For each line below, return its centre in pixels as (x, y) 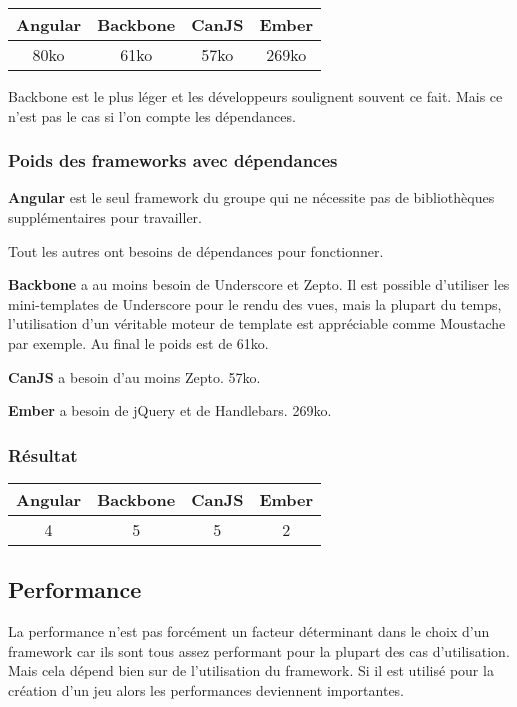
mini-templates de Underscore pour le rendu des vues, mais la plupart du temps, (255, 303)
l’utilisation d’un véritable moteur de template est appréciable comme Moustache (257, 323)
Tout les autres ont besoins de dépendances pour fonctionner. (196, 250)
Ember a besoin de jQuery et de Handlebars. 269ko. (170, 410)
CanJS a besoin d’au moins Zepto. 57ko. (134, 376)
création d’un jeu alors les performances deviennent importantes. (206, 689)
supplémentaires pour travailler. (105, 217)
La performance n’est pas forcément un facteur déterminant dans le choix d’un (249, 631)
